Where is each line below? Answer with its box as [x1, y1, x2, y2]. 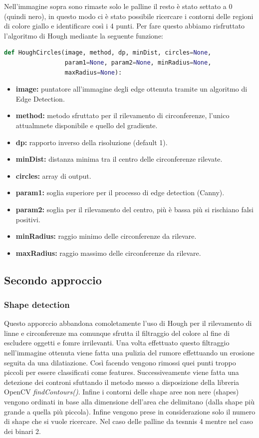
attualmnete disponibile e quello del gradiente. [15, 120, 158, 130]
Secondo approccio [4, 272, 102, 287]
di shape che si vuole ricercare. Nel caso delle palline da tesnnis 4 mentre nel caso [4, 416, 253, 426]
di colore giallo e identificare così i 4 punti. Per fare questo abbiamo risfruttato [4, 21, 245, 31]
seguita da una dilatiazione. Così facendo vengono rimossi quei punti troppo [4, 357, 236, 367]
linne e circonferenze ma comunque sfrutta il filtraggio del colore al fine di [4, 327, 230, 338]
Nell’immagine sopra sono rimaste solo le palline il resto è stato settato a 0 [4, 1, 233, 11]
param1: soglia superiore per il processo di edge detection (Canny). [15, 187, 225, 198]
